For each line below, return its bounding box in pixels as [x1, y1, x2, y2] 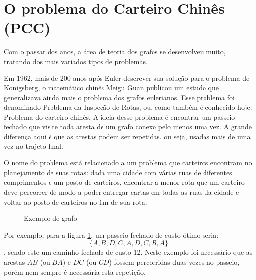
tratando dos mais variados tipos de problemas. [4, 56, 148, 66]
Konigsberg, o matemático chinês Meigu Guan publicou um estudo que [4, 82, 219, 93]
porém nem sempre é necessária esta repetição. [4, 266, 146, 277]
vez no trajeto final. [4, 140, 63, 151]
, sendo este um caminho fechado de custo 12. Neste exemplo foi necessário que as [4, 247, 253, 257]
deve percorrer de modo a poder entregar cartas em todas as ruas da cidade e [4, 187, 239, 197]
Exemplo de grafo [24, 213, 77, 223]
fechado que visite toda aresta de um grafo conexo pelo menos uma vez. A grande [4, 121, 252, 132]
